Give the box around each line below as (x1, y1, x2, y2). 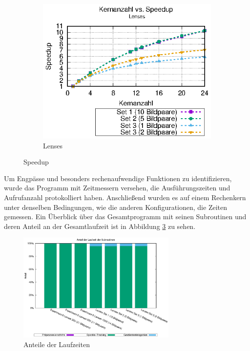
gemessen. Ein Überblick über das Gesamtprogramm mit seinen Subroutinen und (4, 211, 247, 222)
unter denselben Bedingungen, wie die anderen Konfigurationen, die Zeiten (4, 202, 227, 212)
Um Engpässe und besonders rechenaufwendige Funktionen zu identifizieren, (4, 173, 232, 183)
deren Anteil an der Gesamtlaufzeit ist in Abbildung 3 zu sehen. (4, 221, 196, 231)
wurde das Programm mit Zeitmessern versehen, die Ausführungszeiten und (4, 183, 230, 193)
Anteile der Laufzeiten (23, 339, 90, 350)
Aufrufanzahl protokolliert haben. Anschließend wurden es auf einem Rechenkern (4, 192, 246, 203)
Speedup (23, 157, 49, 167)
